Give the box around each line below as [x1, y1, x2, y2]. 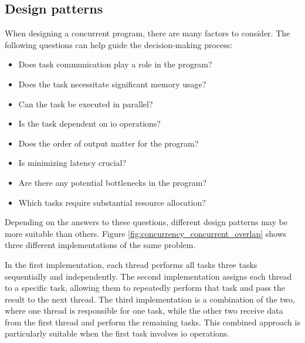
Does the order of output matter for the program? [18, 137, 199, 149]
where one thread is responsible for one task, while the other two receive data [5, 304, 283, 317]
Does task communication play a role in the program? [18, 58, 212, 70]
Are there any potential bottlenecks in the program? [18, 176, 207, 188]
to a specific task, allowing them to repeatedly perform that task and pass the [5, 281, 286, 294]
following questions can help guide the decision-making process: [5, 38, 233, 50]
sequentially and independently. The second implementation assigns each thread [5, 270, 292, 282]
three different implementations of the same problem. [5, 239, 196, 251]
